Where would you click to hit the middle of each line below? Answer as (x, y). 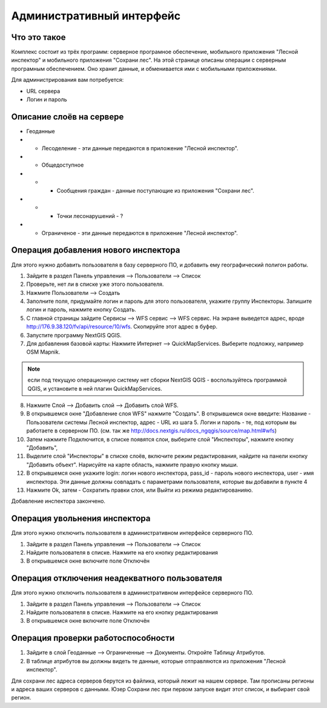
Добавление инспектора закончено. (58, 501)
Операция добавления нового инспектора (96, 250)
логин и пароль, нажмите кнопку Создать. (81, 309)
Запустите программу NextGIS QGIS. (74, 335)
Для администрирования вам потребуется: (68, 80)
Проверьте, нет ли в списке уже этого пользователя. (95, 284)
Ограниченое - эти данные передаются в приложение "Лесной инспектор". (140, 233)
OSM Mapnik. (43, 352)
